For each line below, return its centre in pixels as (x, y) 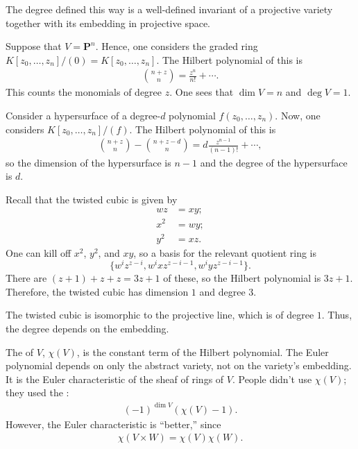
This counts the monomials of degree (84, 92)
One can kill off (39, 252)
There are (26, 278)
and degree (222, 291)
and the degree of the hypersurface (274, 162)
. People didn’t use (272, 379)
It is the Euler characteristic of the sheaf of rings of (115, 379)
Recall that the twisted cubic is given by (92, 199)
